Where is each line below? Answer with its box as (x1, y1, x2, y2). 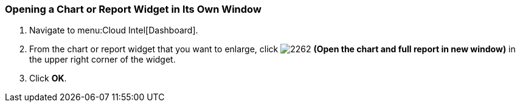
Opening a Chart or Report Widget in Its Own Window (5, 3, 262, 15)
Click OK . (29, 73, 67, 84)
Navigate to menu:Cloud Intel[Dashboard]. (29, 25, 198, 36)
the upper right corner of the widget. (29, 54, 176, 65)
